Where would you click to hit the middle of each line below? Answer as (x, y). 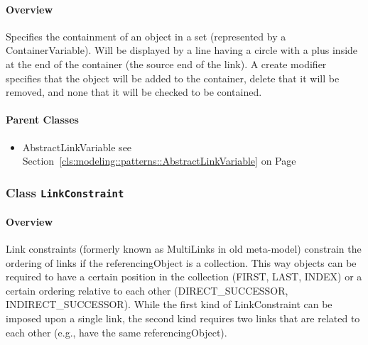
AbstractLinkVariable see (77, 147)
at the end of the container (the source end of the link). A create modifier (166, 64)
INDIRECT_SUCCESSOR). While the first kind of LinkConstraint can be (169, 304)
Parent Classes (42, 120)
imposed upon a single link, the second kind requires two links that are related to (183, 318)
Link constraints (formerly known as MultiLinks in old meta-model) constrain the (184, 248)
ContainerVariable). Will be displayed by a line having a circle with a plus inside (182, 50)
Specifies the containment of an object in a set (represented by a (146, 36)
